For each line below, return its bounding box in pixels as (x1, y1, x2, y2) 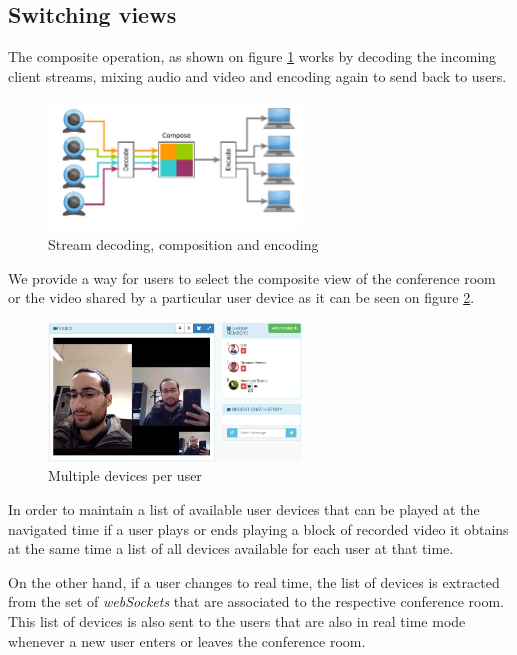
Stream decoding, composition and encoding (48, 233, 319, 254)
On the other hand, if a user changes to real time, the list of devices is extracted (8, 571, 500, 592)
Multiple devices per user (48, 465, 202, 486)
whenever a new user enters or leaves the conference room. (8, 630, 366, 651)
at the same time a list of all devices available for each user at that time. (8, 538, 454, 559)
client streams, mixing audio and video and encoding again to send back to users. (8, 65, 507, 86)
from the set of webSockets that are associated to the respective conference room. (8, 591, 504, 612)
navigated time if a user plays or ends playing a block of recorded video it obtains (8, 518, 509, 539)
